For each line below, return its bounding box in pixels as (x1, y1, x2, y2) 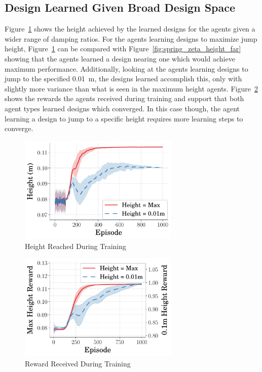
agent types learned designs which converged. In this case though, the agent (5, 103, 240, 113)
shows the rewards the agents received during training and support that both (5, 93, 244, 104)
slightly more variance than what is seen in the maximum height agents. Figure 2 (5, 83, 258, 94)
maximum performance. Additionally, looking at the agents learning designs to (5, 63, 248, 74)
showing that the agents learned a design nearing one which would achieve (5, 53, 235, 64)
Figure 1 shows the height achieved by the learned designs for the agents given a (5, 23, 255, 34)
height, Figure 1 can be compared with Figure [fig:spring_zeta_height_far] (5, 43, 241, 54)
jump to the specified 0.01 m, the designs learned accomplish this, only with (5, 73, 242, 84)
